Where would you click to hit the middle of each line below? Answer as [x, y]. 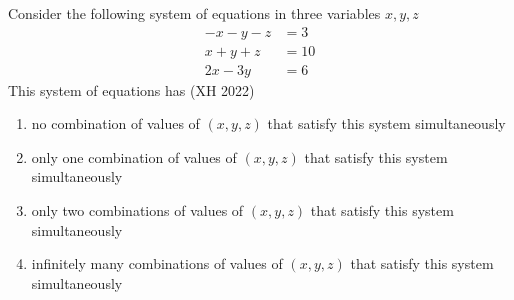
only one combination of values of [134, 156]
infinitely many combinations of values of [157, 263]
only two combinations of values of [137, 210]
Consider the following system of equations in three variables [194, 13]
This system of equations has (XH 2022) [131, 89]
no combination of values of [115, 123]
